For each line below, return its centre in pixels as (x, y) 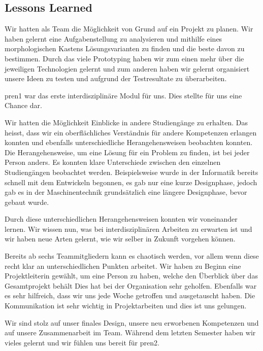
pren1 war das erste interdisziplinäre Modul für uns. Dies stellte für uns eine (123, 95)
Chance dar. (23, 105)
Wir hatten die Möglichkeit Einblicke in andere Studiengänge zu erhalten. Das (126, 122)
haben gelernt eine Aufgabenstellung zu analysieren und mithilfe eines (113, 38)
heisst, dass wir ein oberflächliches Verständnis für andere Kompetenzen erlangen (131, 132)
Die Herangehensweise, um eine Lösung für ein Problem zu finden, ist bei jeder (127, 152)
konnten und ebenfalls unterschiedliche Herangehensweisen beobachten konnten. (129, 142)
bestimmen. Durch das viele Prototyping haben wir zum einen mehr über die (124, 58)
